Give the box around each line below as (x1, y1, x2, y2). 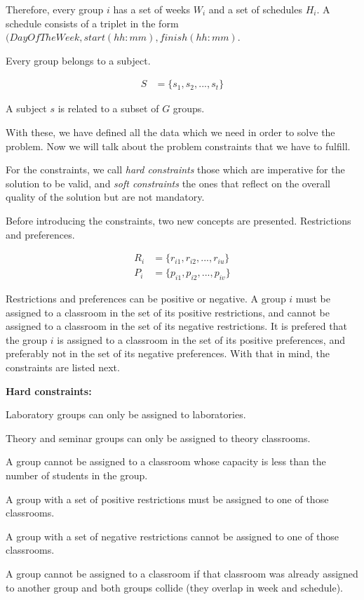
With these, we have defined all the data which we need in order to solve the (6, 125, 335, 139)
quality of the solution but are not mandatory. (6, 189, 205, 204)
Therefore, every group (6, 2, 104, 16)
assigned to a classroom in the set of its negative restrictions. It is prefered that (6, 319, 347, 333)
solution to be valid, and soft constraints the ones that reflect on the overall (6, 175, 330, 190)
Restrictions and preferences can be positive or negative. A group (6, 291, 286, 306)
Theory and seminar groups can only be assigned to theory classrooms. (6, 430, 311, 445)
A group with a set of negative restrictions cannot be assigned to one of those (6, 528, 339, 543)
